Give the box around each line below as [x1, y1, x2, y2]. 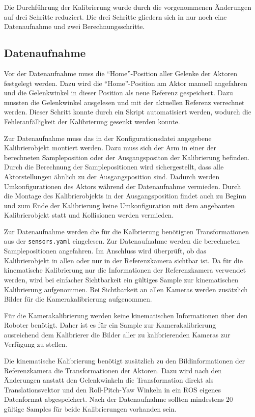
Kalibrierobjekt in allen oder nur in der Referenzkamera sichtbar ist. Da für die [4, 255, 243, 265]
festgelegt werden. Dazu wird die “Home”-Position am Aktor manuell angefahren [4, 78, 247, 88]
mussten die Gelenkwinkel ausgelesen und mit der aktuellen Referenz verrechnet [4, 97, 245, 107]
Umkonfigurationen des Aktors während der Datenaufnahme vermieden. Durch [4, 181, 241, 191]
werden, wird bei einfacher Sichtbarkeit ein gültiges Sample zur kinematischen [4, 274, 239, 284]
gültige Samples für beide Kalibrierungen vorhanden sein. [4, 404, 177, 414]
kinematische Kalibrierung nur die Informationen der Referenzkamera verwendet [4, 265, 246, 275]
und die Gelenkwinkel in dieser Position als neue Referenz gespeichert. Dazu [4, 87, 233, 98]
